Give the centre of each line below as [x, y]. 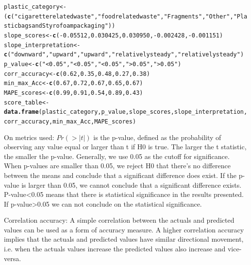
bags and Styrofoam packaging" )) [67, 26]
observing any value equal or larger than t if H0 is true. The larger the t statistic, [125, 147]
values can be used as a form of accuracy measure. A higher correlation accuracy [124, 229]
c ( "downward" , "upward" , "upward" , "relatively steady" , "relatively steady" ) [124, 55]
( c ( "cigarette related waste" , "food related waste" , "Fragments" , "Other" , [119, 16]
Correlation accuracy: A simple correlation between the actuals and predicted [119, 220]
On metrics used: [29, 137]
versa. [13, 258]
